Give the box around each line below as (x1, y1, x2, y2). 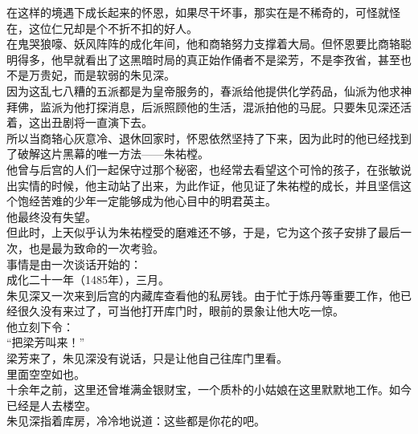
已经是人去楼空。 (6, 396, 96, 413)
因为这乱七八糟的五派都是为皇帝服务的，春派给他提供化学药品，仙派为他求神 (6, 82, 412, 99)
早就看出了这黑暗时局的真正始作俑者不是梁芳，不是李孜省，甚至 (62, 51, 400, 67)
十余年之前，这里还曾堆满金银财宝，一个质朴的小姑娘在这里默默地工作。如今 (6, 381, 412, 398)
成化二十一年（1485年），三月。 (6, 271, 170, 288)
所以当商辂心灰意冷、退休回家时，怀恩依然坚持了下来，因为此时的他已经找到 (6, 129, 412, 146)
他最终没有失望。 (6, 208, 96, 225)
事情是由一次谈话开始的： (6, 255, 141, 272)
